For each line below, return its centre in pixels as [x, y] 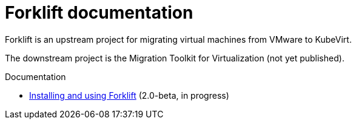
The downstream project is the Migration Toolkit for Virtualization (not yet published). [175, 58]
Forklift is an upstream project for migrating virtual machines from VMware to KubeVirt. [178, 39]
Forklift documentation [99, 13]
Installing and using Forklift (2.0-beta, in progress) [129, 95]
